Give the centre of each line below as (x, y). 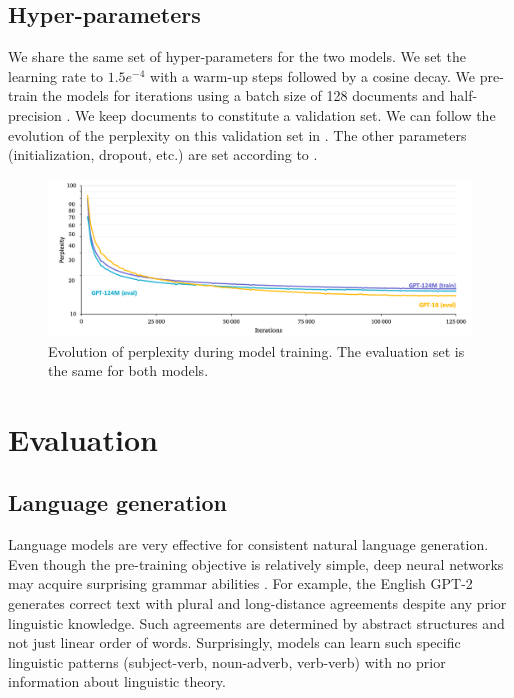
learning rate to (55, 75)
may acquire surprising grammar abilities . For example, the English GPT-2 (240, 583)
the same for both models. (128, 370)
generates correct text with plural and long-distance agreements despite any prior (257, 603)
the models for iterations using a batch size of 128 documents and (243, 95)
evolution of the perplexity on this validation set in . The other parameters (237, 134)
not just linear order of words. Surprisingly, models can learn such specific (234, 642)
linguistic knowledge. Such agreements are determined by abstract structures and (256, 622)
